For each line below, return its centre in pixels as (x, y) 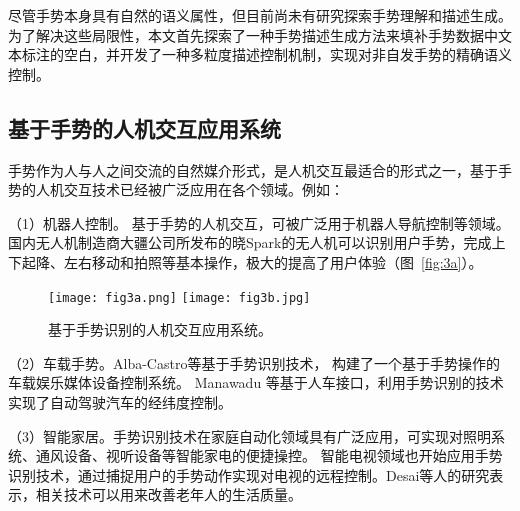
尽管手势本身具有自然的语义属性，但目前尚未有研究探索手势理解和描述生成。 (260, 15)
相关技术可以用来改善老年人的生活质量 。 (168, 494)
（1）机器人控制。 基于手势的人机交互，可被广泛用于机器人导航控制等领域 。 (259, 222)
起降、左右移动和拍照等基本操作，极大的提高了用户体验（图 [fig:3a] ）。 (252, 261)
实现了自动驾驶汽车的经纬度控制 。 (120, 401)
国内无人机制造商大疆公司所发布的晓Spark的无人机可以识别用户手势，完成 (250, 242)
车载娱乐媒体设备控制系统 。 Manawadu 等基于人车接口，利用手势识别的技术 (256, 382)
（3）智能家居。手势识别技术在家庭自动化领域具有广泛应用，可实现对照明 (249, 435)
